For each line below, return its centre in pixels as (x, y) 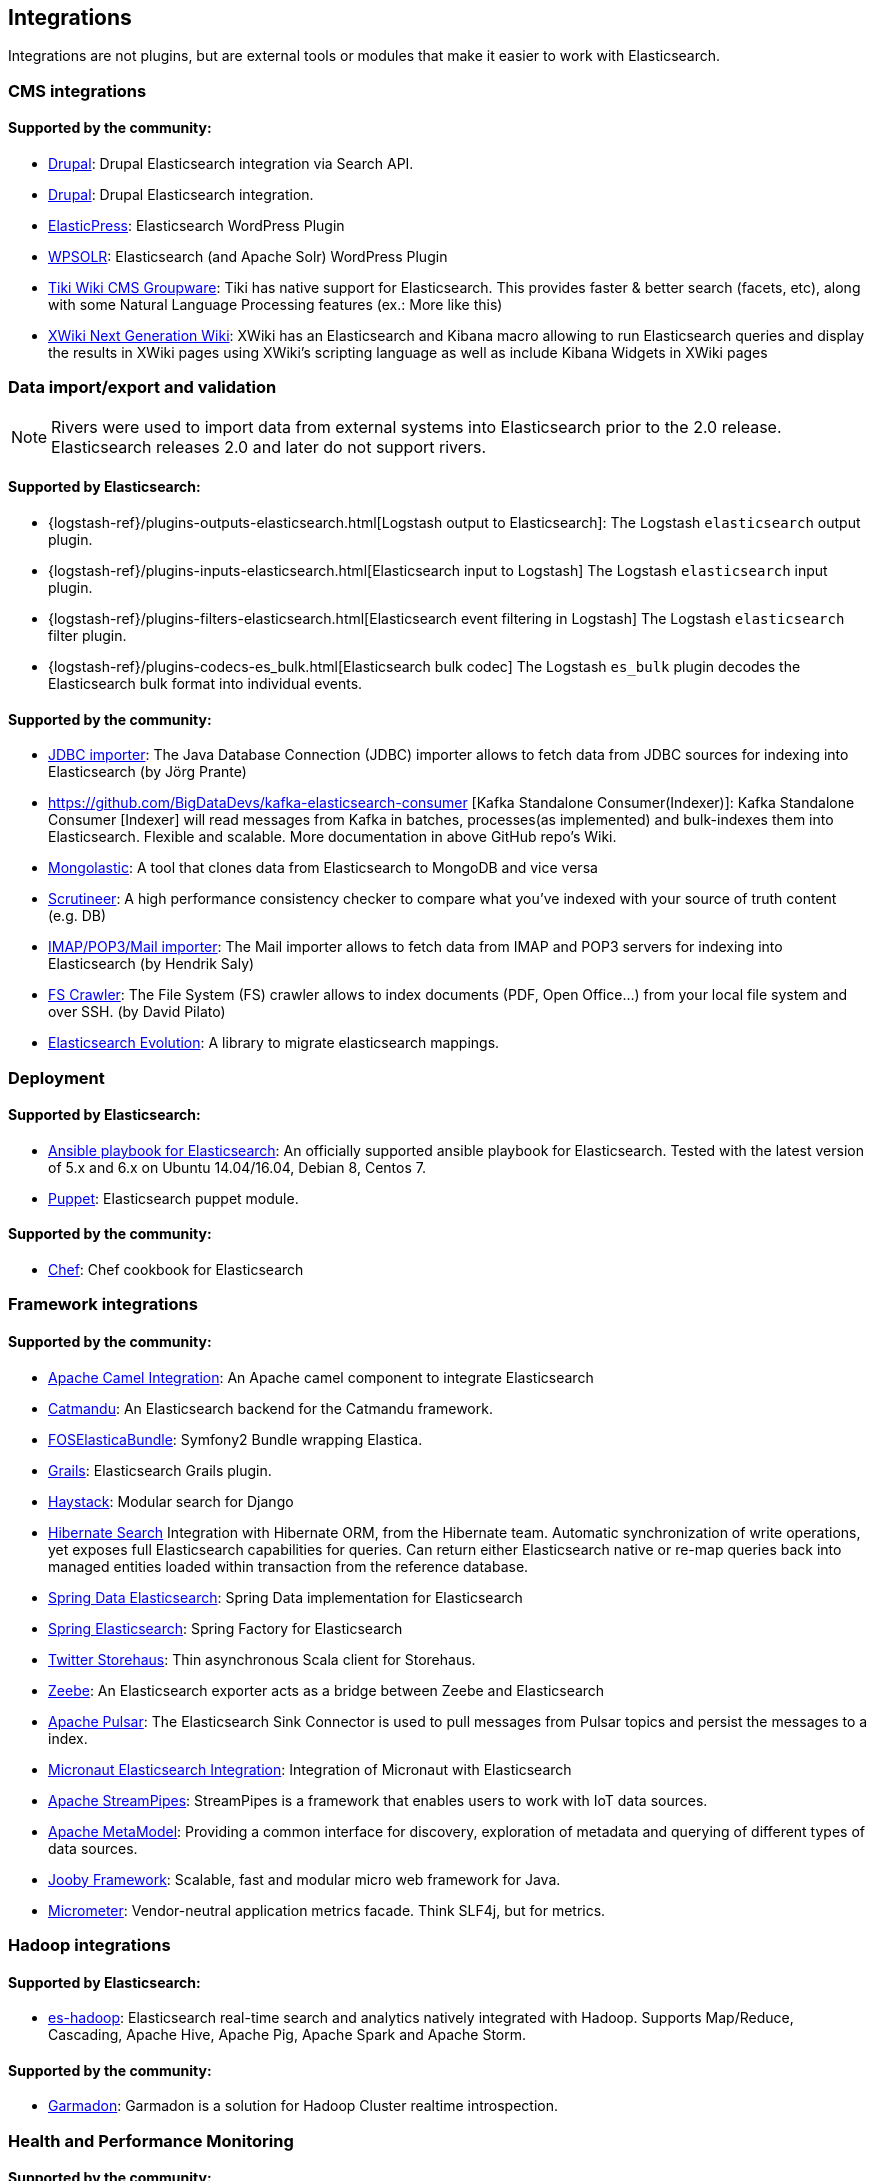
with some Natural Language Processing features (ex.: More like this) (275, 305)
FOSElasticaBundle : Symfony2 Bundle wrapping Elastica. (235, 1439)
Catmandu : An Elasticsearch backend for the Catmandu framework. (270, 1408)
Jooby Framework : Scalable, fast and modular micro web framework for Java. (304, 1879)
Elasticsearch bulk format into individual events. (205, 683)
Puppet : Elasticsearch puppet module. (173, 1198)
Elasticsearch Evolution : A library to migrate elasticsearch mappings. (274, 1043)
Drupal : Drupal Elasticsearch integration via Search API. (231, 164)
